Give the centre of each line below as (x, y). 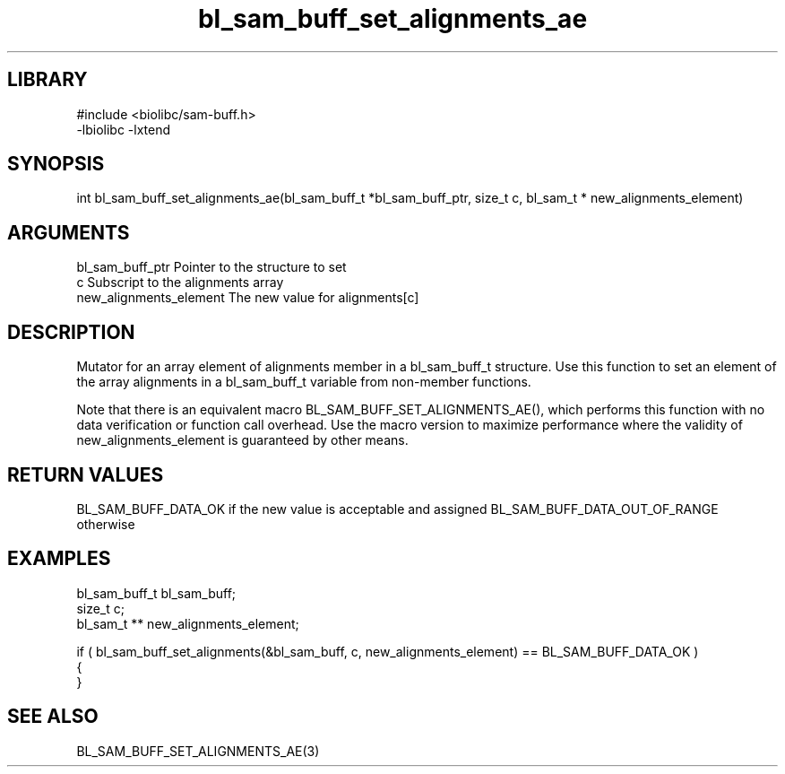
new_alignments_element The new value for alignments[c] (248, 298)
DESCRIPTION (71, 332)
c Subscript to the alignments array (180, 283)
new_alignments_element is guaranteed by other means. (242, 440)
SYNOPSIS (56, 164)
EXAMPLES (59, 559)
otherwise (106, 524)
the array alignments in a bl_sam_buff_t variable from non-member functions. (304, 382)
